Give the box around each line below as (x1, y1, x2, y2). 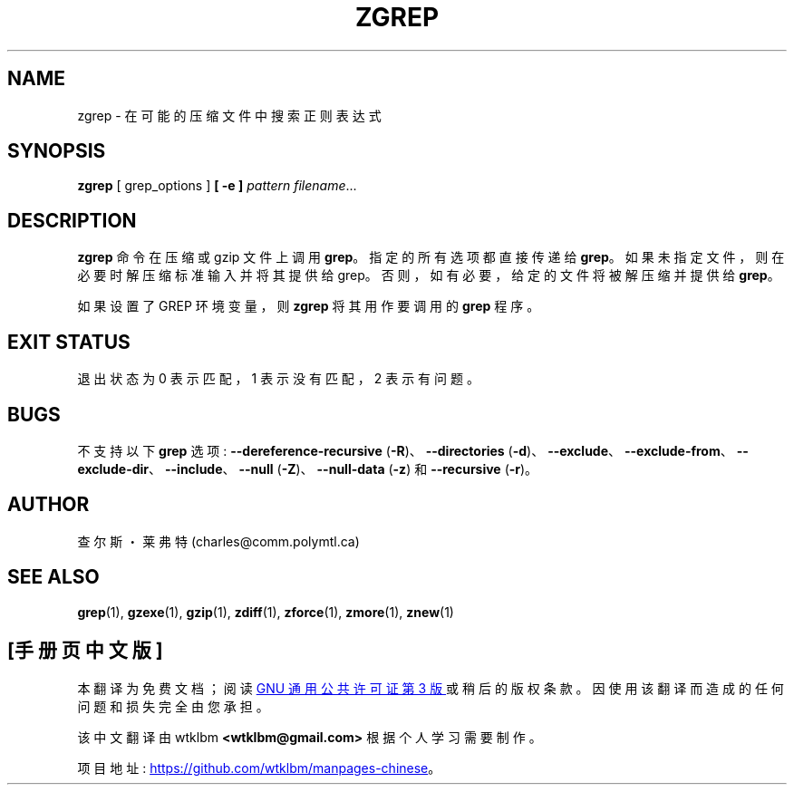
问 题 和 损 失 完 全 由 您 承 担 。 (77, 698, 269, 714)
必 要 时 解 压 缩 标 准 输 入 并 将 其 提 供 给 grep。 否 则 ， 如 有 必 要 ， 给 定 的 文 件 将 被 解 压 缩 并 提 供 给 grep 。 (77, 267, 780, 284)
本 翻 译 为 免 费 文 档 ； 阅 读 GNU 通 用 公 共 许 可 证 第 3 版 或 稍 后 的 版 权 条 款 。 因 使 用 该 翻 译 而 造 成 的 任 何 (77, 680, 784, 696)
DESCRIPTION (7, 208, 137, 232)
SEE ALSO (7, 565, 100, 589)
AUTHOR (7, 493, 90, 517)
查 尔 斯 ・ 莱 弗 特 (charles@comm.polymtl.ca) (77, 533, 360, 549)
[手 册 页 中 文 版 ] (7, 639, 163, 662)
